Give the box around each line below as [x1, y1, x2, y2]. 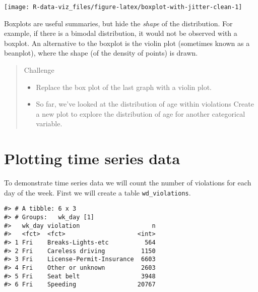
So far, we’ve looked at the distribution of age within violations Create [36, 99, 254, 109]
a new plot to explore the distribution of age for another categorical [36, 108, 245, 119]
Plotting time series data [4, 148, 180, 169]
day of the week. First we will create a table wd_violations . [4, 187, 191, 198]
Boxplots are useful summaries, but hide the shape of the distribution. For [4, 18, 233, 28]
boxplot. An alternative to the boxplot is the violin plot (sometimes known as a [4, 37, 250, 48]
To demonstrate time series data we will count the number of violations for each [4, 177, 251, 188]
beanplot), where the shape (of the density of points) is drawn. [4, 47, 198, 58]
